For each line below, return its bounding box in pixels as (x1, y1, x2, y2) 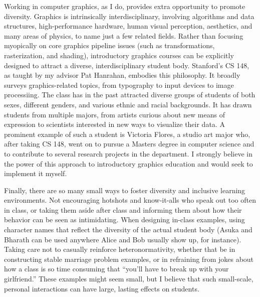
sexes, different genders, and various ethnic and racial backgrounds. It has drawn (4, 99, 252, 109)
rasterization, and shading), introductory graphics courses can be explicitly (4, 50, 234, 60)
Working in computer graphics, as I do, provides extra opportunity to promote (4, 1, 245, 11)
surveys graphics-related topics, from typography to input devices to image (4, 79, 234, 90)
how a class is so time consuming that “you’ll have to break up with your (4, 263, 229, 274)
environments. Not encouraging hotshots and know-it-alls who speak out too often (4, 195, 256, 205)
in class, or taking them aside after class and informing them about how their (4, 204, 242, 215)
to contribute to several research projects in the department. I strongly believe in (4, 148, 253, 159)
